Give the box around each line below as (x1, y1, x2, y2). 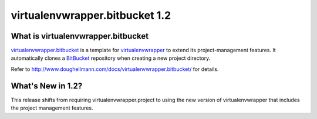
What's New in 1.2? (11, 81, 83, 91)
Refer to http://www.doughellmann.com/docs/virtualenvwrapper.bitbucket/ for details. (11, 65, 219, 73)
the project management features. (11, 104, 93, 111)
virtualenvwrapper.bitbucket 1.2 (11, 9, 171, 22)
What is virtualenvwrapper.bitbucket (11, 31, 149, 41)
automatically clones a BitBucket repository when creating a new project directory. (11, 55, 211, 62)
